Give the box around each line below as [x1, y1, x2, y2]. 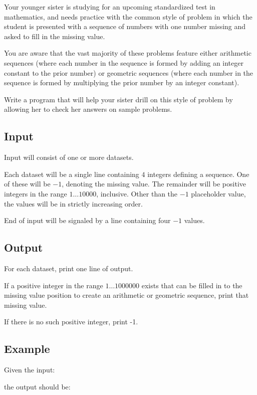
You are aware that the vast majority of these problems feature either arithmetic [4, 48, 251, 58]
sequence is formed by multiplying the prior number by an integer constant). [4, 77, 239, 88]
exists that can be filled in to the [141, 280, 242, 290]
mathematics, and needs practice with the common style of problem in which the [4, 11, 252, 22]
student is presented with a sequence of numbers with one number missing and [4, 21, 246, 32]
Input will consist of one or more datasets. [4, 152, 134, 162]
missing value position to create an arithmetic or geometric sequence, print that [4, 290, 249, 300]
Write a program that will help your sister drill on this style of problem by [4, 94, 233, 104]
